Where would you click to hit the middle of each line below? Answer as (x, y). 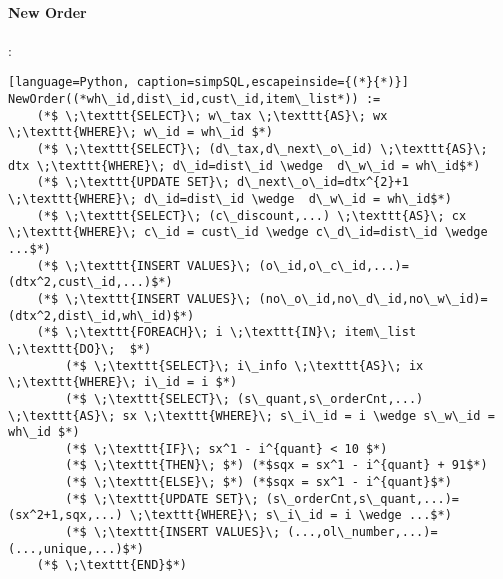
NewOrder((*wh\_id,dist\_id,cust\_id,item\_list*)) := (194, 99)
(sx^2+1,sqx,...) (65, 515)
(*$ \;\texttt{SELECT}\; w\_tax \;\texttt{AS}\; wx (212, 115)
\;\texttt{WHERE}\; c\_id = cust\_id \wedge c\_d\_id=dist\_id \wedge (248, 232)
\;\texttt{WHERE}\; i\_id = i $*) (123, 382)
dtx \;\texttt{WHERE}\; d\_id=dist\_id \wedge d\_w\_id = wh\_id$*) (244, 165)
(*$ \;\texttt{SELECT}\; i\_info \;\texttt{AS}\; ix (244, 365)
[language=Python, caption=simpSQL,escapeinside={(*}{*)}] (208, 82)
